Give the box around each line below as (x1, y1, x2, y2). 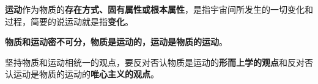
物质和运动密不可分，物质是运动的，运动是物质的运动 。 (5, 35, 227, 48)
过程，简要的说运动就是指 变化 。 (5, 15, 133, 27)
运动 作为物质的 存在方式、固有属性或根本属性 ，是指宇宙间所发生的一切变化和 (5, 3, 313, 15)
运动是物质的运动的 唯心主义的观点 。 (13, 68, 159, 80)
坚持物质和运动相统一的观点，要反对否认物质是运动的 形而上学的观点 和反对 (5, 55, 305, 68)
